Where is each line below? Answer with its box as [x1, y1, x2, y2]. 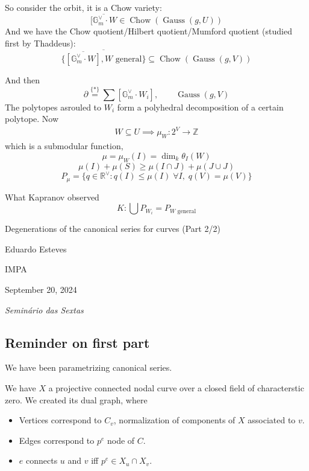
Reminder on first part [5, 333, 150, 351]
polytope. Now [5, 112, 59, 125]
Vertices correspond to [19, 414, 102, 426]
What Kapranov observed [5, 190, 99, 203]
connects [25, 454, 58, 467]
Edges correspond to [19, 434, 95, 446]
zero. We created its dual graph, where [5, 393, 148, 406]
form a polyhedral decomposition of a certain [117, 100, 284, 113]
